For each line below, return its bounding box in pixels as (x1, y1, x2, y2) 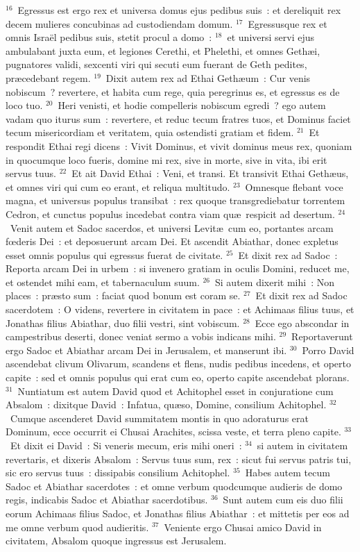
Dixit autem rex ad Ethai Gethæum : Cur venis (105, 70, 311, 85)
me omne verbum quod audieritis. (6, 519, 149, 534)
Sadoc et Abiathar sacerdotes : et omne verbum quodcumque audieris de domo (6, 478, 343, 493)
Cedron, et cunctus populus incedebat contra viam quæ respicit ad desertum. (6, 206, 335, 221)
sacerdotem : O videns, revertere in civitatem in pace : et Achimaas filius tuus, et (6, 302, 354, 317)
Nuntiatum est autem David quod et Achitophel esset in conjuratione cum (17, 383, 334, 398)
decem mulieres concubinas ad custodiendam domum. (6, 16, 233, 31)
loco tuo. (6, 98, 43, 112)
